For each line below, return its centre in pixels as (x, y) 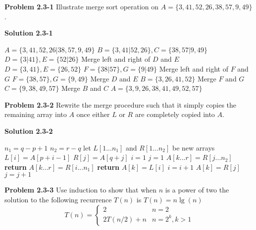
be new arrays (194, 147)
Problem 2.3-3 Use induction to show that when (81, 190)
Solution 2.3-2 (29, 131)
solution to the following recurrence (58, 199)
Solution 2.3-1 (29, 33)
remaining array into (36, 114)
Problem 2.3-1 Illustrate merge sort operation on (82, 6)
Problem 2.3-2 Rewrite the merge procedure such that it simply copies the (121, 104)
